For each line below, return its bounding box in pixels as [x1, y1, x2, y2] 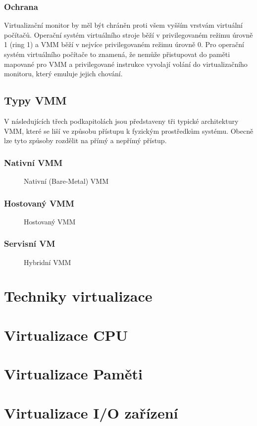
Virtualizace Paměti [4, 364, 143, 384]
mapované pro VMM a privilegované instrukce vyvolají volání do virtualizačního [4, 58, 248, 69]
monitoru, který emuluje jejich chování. [4, 68, 123, 79]
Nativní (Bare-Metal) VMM [24, 175, 108, 186]
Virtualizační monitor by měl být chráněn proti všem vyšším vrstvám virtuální [4, 20, 243, 30]
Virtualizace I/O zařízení [4, 402, 178, 423]
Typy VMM [4, 93, 67, 108]
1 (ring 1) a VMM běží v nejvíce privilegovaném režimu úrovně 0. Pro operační [4, 39, 244, 50]
